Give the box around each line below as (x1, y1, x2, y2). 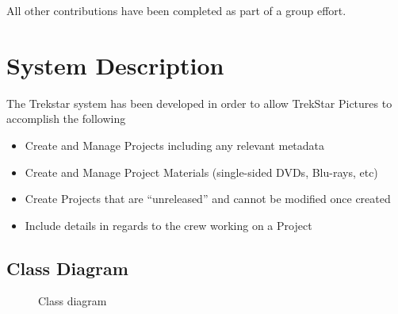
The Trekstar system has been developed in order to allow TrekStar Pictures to (6, 94, 392, 111)
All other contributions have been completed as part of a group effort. (6, 2, 346, 18)
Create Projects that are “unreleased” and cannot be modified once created (25, 190, 391, 207)
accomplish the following (6, 110, 126, 127)
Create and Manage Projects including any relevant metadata (25, 136, 325, 153)
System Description (6, 48, 224, 81)
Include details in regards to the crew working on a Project (25, 216, 312, 233)
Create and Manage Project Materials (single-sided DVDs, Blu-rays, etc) (25, 163, 378, 180)
